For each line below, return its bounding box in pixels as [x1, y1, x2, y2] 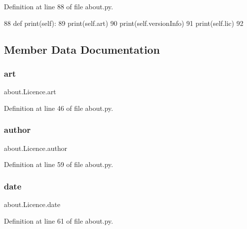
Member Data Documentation [4, 42, 160, 57]
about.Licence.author [4, 143, 67, 153]
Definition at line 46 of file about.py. [4, 103, 113, 113]
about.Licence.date [4, 199, 60, 209]
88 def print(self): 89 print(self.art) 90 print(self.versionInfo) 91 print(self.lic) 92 [4, 18, 244, 28]
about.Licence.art [4, 86, 56, 97]
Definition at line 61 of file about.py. [4, 215, 113, 226]
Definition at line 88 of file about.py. [4, 1, 113, 11]
